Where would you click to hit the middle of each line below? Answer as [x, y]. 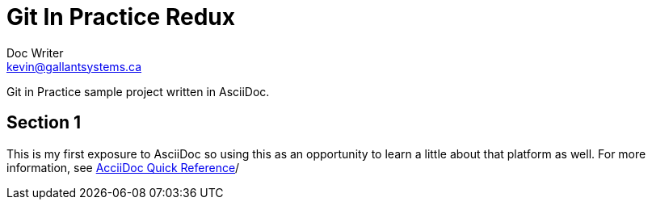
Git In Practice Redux [121, 17]
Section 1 [44, 123]
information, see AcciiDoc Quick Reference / [123, 167]
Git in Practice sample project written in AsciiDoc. [138, 91]
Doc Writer [35, 53]
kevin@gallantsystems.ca [74, 66]
